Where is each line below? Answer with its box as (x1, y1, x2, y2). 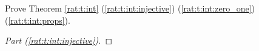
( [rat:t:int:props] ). (5, 13, 70, 26)
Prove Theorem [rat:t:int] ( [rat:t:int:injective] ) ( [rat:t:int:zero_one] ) (5, 2, 255, 14)
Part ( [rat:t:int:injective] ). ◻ (5, 34, 113, 47)
